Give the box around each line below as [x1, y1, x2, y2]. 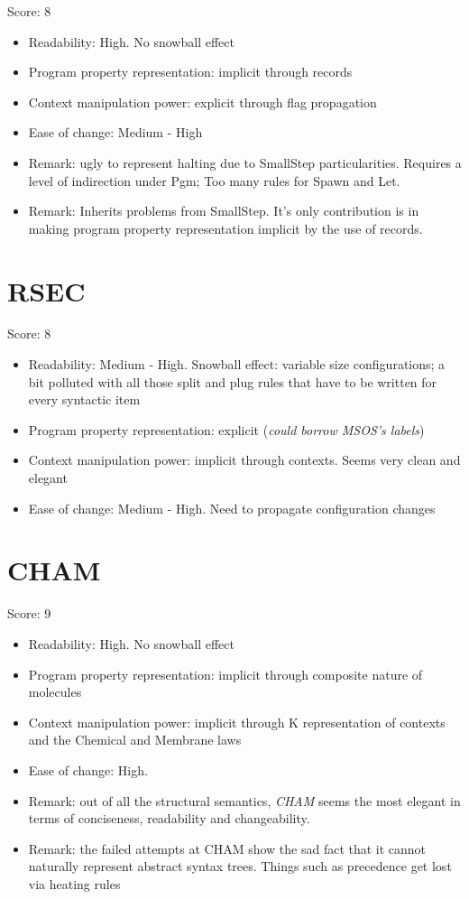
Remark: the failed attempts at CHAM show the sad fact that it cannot [28, 839, 427, 857]
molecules [28, 682, 82, 701]
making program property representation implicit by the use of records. [28, 218, 423, 237]
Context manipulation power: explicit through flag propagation [28, 92, 377, 111]
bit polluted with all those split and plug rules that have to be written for [28, 372, 437, 391]
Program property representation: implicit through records [28, 62, 353, 81]
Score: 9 [7, 604, 51, 623]
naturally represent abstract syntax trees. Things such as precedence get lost [28, 857, 452, 876]
